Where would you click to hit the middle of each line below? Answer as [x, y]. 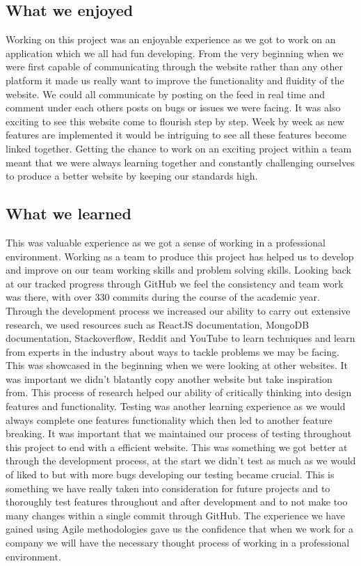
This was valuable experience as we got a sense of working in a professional [166, 242]
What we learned [69, 213]
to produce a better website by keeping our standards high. [132, 176]
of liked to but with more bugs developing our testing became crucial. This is [170, 474]
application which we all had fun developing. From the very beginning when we [175, 53]
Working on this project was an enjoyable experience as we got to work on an [171, 39]
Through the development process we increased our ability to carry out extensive [178, 310]
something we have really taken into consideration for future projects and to [168, 488]
